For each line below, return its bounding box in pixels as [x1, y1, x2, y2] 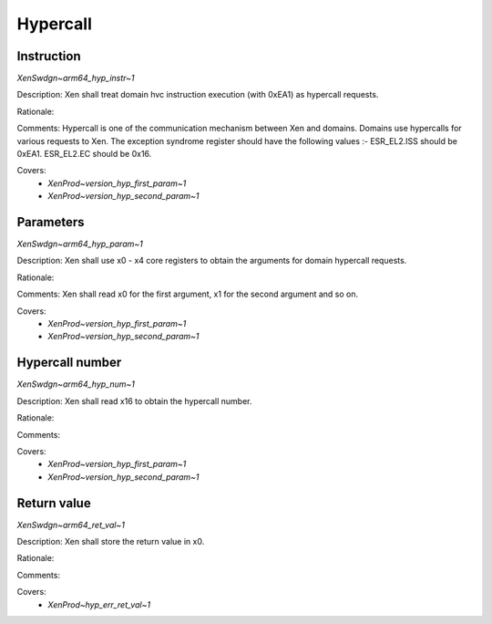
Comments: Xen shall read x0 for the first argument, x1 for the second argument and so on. [16, 288, 359, 300]
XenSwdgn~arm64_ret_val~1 [16, 519, 125, 530]
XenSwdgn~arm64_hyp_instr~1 [16, 73, 136, 84]
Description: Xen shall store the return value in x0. [16, 536, 205, 546]
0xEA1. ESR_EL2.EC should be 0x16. [16, 149, 152, 160]
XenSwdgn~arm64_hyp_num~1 [16, 379, 136, 390]
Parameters [16, 214, 85, 230]
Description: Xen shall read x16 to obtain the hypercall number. [16, 395, 252, 406]
